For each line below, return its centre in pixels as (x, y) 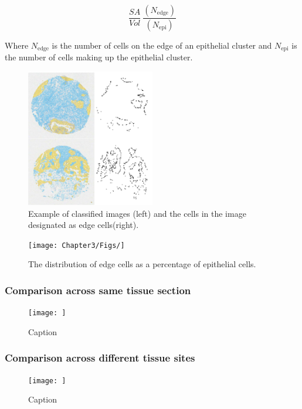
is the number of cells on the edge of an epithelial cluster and (162, 45)
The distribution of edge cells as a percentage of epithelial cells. (142, 264)
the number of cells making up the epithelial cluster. (99, 57)
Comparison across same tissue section (98, 290)
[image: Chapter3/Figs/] (77, 245)
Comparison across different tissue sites (100, 358)
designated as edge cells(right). (84, 225)
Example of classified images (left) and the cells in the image (137, 213)
